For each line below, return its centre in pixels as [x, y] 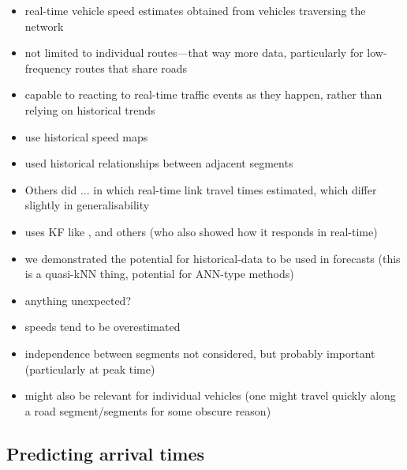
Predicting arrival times [106, 453]
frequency [48, 68]
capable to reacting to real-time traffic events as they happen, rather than [203, 94]
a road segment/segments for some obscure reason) [148, 410]
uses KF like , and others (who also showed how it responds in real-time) [201, 231]
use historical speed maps [86, 136]
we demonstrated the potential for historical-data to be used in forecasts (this [213, 258]
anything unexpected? [78, 300]
